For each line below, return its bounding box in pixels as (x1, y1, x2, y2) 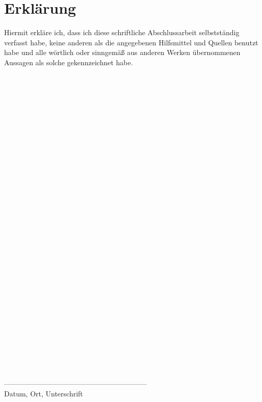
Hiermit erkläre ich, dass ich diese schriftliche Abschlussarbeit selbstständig (4, 27, 240, 38)
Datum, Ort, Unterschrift (4, 388, 83, 399)
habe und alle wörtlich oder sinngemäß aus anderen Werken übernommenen (4, 47, 241, 58)
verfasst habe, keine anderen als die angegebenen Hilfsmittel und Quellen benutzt (4, 37, 258, 47)
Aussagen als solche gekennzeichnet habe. (4, 57, 133, 67)
